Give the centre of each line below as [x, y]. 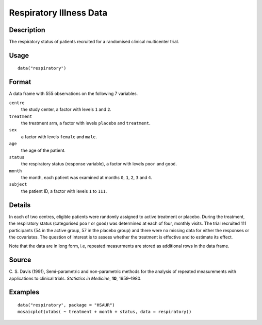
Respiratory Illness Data [58, 13]
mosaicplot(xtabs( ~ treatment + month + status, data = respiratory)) [105, 312]
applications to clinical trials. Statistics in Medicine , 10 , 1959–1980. [75, 278]
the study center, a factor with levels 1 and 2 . [66, 109]
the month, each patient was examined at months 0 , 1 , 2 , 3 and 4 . [87, 178]
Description [27, 30]
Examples [24, 292]
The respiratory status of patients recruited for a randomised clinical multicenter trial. [94, 42]
